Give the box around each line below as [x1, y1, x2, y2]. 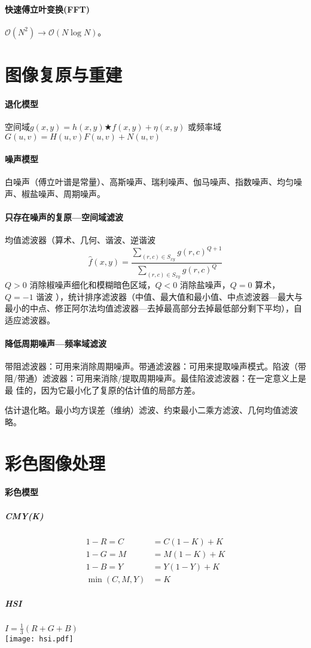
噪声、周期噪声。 [38, 187, 105, 199]
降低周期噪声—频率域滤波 [5, 337, 107, 350]
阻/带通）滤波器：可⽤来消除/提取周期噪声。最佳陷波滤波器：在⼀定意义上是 [5, 371, 306, 384]
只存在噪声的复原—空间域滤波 [5, 211, 124, 223]
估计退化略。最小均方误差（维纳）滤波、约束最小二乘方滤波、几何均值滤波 [5, 404, 298, 416]
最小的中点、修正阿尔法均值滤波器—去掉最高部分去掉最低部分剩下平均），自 [5, 302, 302, 314]
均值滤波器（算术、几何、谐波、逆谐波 [5, 234, 155, 246]
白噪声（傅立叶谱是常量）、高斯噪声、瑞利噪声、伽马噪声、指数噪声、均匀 [5, 175, 294, 188]
